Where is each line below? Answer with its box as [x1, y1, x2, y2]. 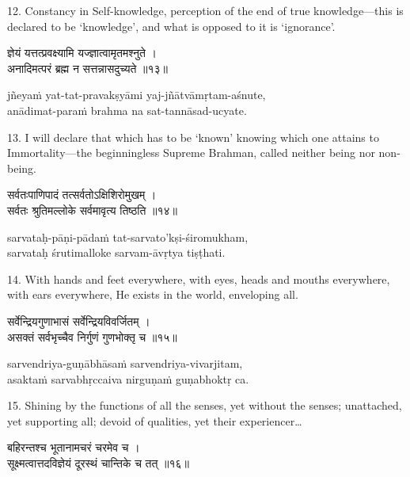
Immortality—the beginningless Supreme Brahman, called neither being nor [7, 144, 375, 161]
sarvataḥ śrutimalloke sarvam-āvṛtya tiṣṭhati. [7, 244, 226, 261]
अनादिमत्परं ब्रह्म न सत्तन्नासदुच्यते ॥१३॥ [7, 59, 168, 76]
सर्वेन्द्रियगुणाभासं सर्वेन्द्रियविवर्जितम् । [7, 312, 150, 329]
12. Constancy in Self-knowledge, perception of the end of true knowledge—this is [7, 2, 404, 18]
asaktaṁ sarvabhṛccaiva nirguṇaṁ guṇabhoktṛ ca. [7, 370, 249, 387]
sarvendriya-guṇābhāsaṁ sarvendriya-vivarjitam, [7, 355, 243, 372]
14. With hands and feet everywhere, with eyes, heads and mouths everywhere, [7, 270, 390, 287]
